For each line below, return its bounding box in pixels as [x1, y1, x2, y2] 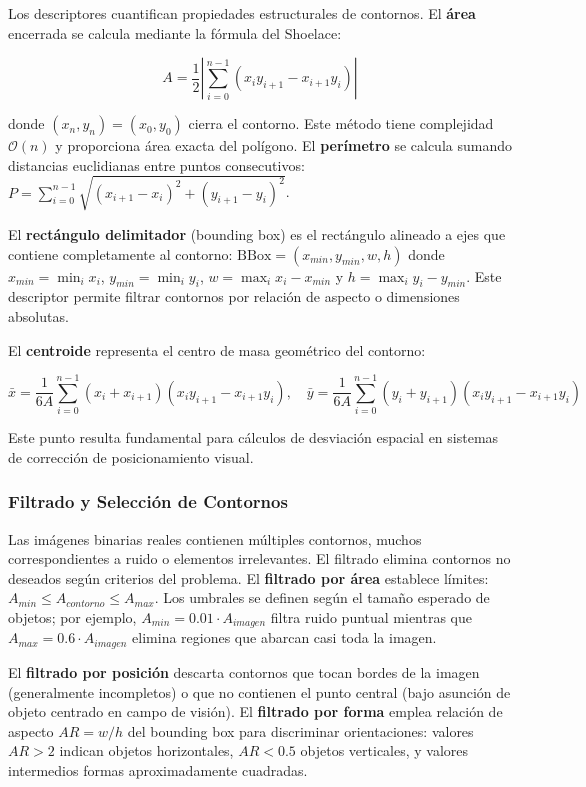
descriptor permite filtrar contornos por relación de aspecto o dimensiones [8, 286, 460, 307]
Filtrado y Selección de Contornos [8, 489, 288, 514]
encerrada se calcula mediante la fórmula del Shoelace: [8, 22, 342, 43]
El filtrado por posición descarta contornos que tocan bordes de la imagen [8, 661, 480, 682]
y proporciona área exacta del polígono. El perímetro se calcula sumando [55, 135, 512, 156]
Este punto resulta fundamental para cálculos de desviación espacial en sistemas [8, 427, 499, 448]
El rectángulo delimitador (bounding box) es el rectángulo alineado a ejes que [8, 223, 506, 244]
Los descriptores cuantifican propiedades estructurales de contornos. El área [8, 3, 476, 23]
